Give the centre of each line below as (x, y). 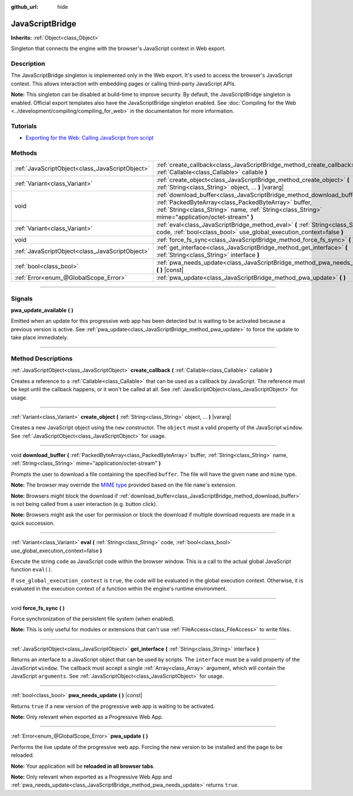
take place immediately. (40, 338)
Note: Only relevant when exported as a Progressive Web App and (91, 777)
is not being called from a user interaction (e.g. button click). (84, 504)
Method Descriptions (42, 358)
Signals (22, 298)
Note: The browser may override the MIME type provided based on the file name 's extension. (124, 485)
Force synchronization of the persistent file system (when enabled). (93, 618)
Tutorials (24, 126)
